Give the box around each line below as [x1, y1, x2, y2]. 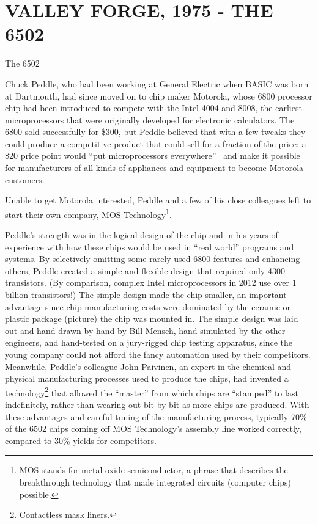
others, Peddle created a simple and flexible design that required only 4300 [5, 264, 285, 277]
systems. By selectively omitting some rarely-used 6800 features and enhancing [5, 252, 300, 265]
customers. [5, 173, 45, 186]
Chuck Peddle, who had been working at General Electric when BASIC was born [5, 77, 309, 90]
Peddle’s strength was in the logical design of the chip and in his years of [5, 228, 278, 241]
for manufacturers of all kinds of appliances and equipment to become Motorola [5, 161, 304, 174]
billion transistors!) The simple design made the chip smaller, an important [5, 288, 287, 301]
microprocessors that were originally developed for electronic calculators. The [5, 113, 295, 126]
